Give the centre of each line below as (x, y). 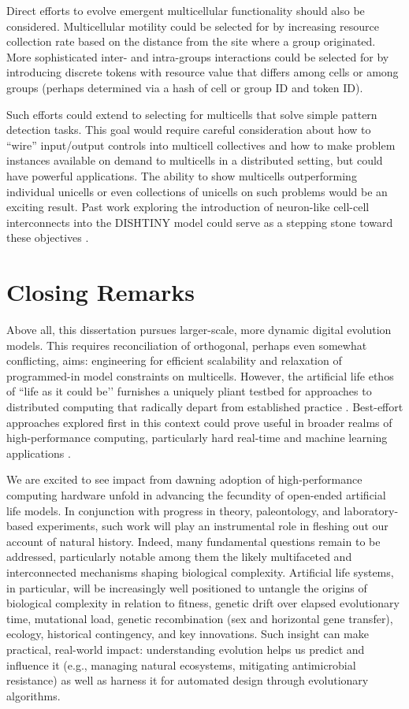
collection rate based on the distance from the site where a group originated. (191, 41)
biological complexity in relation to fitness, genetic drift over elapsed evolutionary (203, 603)
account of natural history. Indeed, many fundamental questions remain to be (193, 541)
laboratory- (371, 510)
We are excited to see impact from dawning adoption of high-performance (184, 479)
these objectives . (48, 238)
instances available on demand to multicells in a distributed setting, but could (195, 160)
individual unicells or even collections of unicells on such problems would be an (197, 191)
